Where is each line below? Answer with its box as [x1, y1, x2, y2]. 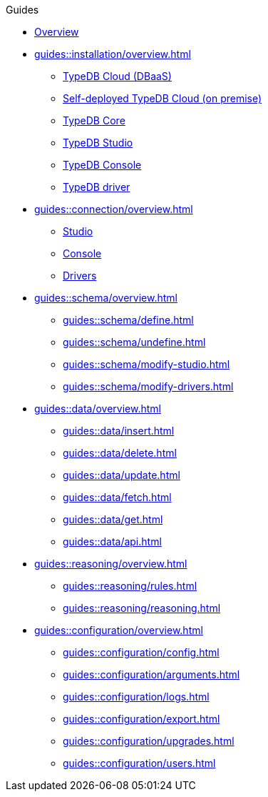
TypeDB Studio [63, 137, 133, 149]
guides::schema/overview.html [34, 292, 177, 304]
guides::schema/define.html [63, 314, 194, 326]
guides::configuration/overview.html [34, 624, 203, 636]
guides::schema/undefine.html [63, 336, 206, 348]
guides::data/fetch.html [63, 491, 172, 503]
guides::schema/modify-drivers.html [63, 380, 234, 392]
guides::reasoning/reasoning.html [63, 602, 221, 614]
